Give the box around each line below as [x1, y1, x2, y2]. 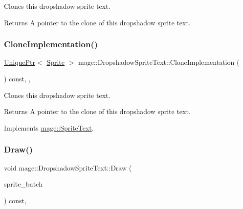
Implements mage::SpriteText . [4, 122, 94, 133]
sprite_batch [4, 179, 43, 189]
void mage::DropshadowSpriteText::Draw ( [4, 162, 132, 172]
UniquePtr [4, 57, 36, 67]
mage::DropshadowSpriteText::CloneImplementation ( [78, 57, 240, 67]
